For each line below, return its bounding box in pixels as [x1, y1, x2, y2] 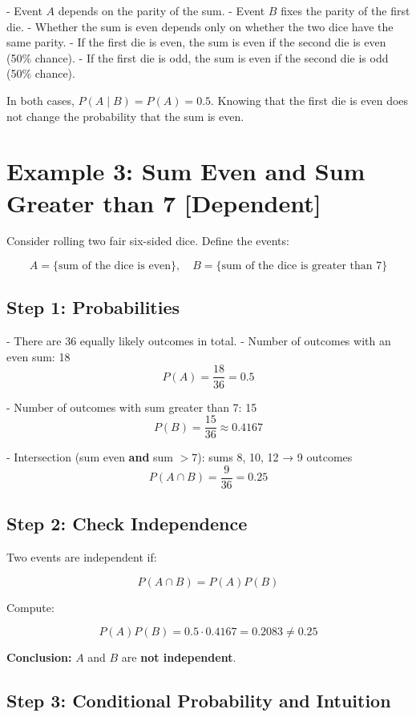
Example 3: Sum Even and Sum [6, 155, 366, 187]
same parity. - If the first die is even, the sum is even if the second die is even [6, 34, 386, 50]
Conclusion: [6, 649, 72, 666]
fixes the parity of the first [281, 2, 410, 18]
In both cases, [6, 91, 75, 108]
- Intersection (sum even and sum [6, 449, 173, 465]
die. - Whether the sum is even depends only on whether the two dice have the [6, 18, 394, 34]
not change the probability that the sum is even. [6, 107, 244, 124]
